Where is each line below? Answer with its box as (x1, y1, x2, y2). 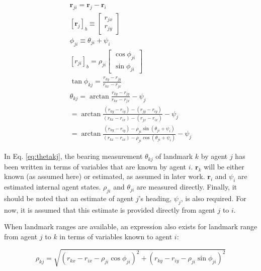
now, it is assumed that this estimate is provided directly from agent (4, 204, 215, 215)
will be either (204, 161, 244, 171)
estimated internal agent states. (4, 182, 101, 192)
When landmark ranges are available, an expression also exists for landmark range (4, 221, 257, 232)
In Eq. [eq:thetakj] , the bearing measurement (4, 151, 143, 161)
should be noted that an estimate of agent (4, 193, 134, 204)
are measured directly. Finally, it (136, 182, 237, 192)
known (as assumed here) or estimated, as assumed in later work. (4, 171, 205, 182)
